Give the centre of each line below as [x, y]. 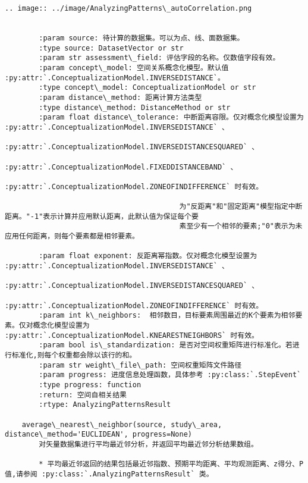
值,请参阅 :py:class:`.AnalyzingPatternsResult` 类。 [109, 474]
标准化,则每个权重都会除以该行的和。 [74, 355]
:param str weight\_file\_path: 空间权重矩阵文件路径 [140, 365]
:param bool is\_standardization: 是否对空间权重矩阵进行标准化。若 [166, 345]
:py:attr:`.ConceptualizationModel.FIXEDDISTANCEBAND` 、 [121, 167]
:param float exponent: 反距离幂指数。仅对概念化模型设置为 [148, 256]
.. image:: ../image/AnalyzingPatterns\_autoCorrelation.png [128, 8]
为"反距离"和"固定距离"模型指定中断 [241, 207]
